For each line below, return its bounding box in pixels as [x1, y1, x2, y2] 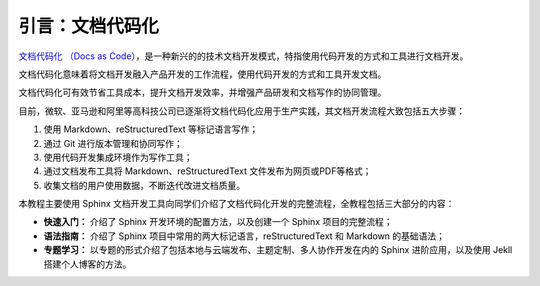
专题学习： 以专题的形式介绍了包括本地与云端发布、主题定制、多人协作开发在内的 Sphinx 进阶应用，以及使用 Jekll [43, 244, 513, 256]
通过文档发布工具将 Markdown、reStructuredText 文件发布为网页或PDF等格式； [43, 165, 372, 177]
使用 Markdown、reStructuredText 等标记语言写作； [43, 123, 259, 135]
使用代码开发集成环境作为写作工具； [43, 151, 193, 163]
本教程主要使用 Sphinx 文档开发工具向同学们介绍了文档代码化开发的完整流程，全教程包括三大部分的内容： [18, 198, 455, 210]
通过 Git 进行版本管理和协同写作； [43, 137, 184, 149]
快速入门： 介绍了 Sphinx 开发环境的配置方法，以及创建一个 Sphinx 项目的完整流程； [43, 216, 393, 228]
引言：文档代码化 [18, 15, 160, 37]
